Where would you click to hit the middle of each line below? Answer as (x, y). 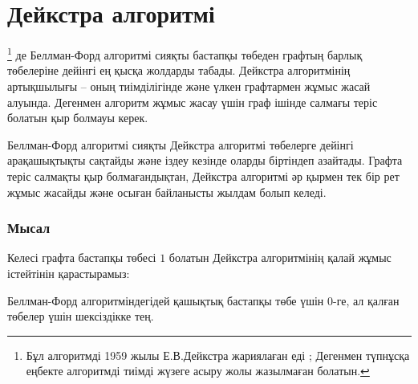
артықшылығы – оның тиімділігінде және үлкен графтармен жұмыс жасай (189, 86)
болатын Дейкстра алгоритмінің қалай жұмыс (280, 257)
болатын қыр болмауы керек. (78, 118)
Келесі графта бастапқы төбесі (82, 257)
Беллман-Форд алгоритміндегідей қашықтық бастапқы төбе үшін (166, 300)
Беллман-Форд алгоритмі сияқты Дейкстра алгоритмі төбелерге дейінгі (181, 144)
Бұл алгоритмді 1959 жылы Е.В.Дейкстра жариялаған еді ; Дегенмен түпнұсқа (218, 355)
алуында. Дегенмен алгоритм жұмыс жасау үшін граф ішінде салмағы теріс (193, 102)
